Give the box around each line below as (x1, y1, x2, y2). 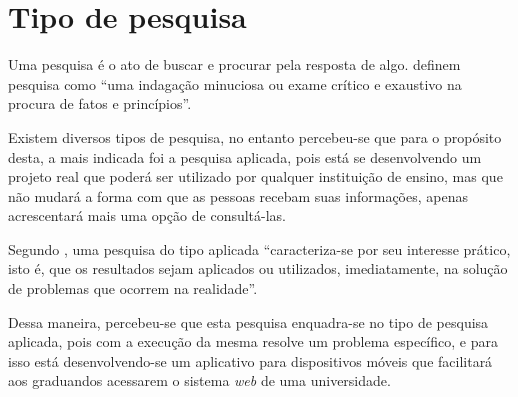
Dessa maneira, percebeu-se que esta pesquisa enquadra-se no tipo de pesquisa (8, 311, 489, 332)
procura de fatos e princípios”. (8, 93, 192, 114)
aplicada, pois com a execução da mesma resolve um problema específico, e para (8, 331, 498, 352)
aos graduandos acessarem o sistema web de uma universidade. (8, 370, 391, 391)
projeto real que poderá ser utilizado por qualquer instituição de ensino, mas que (8, 166, 503, 187)
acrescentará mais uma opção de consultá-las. (8, 205, 287, 226)
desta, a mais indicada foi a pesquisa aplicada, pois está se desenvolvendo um (8, 146, 482, 167)
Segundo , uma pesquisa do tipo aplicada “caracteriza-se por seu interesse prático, (8, 238, 511, 259)
